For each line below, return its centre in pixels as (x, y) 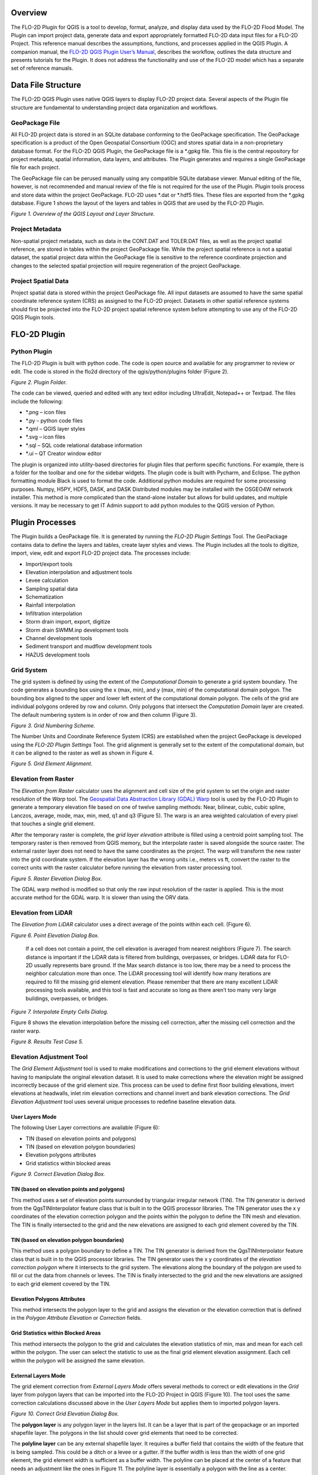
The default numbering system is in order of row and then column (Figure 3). (104, 714)
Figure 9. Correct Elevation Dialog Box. (58, 1174)
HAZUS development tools (58, 654)
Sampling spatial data (52, 589)
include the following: (37, 401)
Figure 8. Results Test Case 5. (47, 1042)
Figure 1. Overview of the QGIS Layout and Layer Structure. (83, 214)
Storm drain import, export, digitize (68, 622)
